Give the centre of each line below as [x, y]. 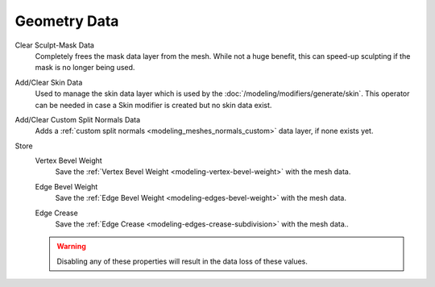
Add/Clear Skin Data [49, 82]
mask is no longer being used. [85, 68]
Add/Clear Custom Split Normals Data [78, 119]
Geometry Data [67, 21]
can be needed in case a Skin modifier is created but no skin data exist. [153, 105]
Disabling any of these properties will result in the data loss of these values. [182, 261]
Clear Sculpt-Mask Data [54, 45]
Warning [71, 247]
